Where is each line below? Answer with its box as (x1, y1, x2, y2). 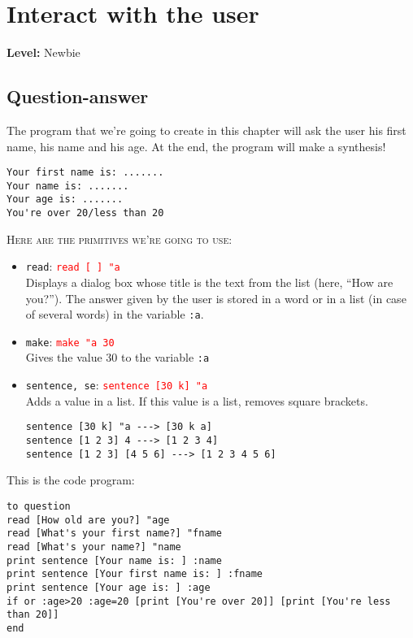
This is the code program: (7, 471, 135, 488)
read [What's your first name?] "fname (7, 527, 222, 540)
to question (7, 500, 71, 512)
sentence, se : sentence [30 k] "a (25, 376, 208, 393)
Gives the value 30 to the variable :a (25, 349, 210, 366)
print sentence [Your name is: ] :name (7, 554, 222, 566)
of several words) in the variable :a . (25, 306, 204, 323)
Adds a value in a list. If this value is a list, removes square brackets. (25, 392, 368, 409)
